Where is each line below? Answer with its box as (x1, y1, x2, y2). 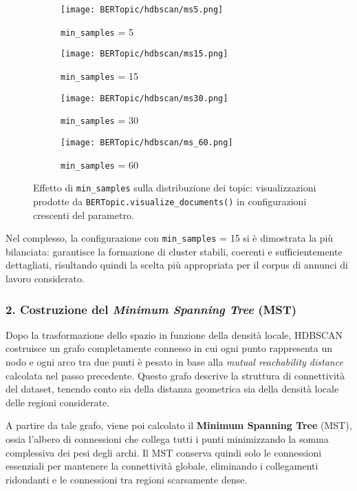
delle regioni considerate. (6, 395, 110, 409)
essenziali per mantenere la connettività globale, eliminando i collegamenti (6, 459, 318, 473)
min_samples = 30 (61, 113, 138, 127)
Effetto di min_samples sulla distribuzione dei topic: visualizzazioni (33, 180, 316, 195)
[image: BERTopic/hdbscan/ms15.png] (61, 49, 228, 59)
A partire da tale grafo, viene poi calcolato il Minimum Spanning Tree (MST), (6, 418, 352, 432)
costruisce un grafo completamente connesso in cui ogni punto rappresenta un (6, 341, 332, 355)
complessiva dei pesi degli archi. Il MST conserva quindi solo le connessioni (6, 445, 322, 459)
